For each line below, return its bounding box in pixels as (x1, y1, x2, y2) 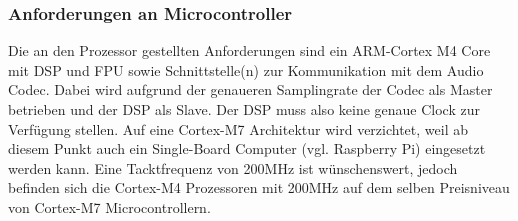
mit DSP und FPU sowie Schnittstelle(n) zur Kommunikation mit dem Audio (8, 59, 484, 80)
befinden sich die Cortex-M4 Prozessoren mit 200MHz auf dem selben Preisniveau (8, 177, 510, 198)
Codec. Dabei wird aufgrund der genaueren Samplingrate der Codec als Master (8, 79, 493, 100)
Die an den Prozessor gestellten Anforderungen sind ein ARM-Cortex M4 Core (8, 40, 491, 61)
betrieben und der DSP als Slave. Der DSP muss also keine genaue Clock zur (8, 99, 480, 119)
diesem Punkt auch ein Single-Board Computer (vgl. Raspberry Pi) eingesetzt (8, 138, 486, 159)
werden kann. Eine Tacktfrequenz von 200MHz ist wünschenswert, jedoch (8, 157, 458, 178)
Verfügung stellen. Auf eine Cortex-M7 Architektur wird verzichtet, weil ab (8, 118, 468, 139)
